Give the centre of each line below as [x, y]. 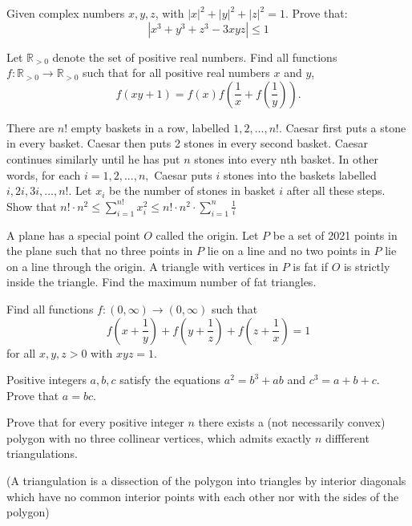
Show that [32, 206]
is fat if [310, 266]
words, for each [44, 174]
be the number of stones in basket [192, 190]
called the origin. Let [207, 235]
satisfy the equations [170, 380]
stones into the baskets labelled [300, 174]
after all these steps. [336, 190]
